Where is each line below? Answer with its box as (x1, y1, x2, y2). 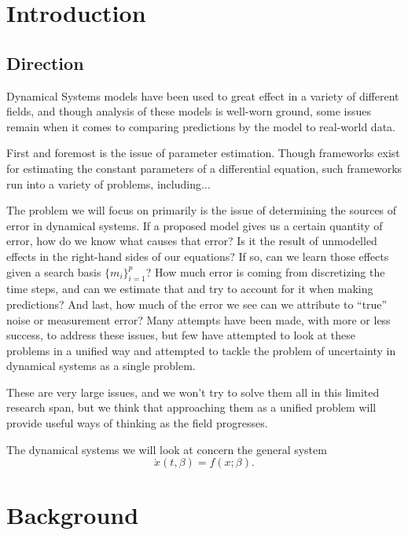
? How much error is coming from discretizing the (145, 263, 385, 280)
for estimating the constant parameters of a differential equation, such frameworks (6, 159, 402, 176)
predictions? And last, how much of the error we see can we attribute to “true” (6, 295, 388, 312)
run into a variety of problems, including (6, 175, 201, 192)
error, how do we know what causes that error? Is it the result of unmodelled (6, 233, 377, 249)
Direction (6, 50, 84, 75)
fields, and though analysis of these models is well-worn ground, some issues (6, 103, 371, 119)
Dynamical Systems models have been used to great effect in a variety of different (6, 87, 399, 104)
